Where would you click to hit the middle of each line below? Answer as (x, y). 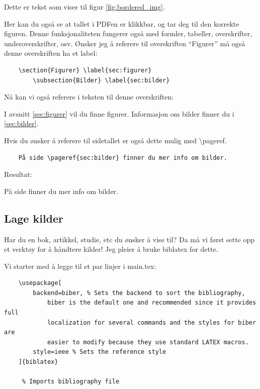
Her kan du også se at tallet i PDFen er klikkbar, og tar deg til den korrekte (122, 23)
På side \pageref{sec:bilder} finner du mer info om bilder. (123, 158)
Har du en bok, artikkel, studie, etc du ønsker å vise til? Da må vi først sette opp (129, 239)
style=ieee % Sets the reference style (100, 352)
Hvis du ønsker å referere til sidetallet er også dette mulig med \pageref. (115, 140)
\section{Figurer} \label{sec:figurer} (85, 70)
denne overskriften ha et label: (51, 53)
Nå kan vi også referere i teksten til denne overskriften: (89, 97)
